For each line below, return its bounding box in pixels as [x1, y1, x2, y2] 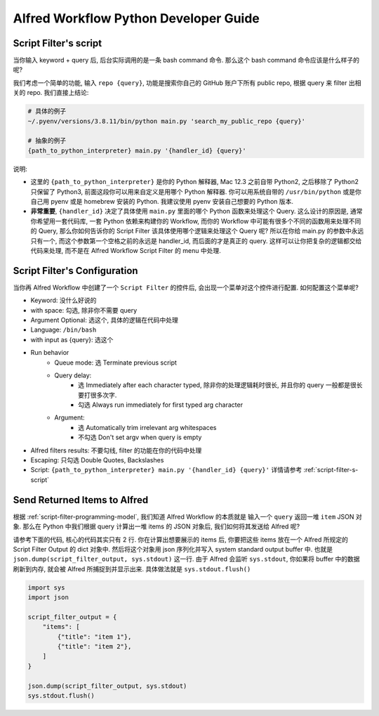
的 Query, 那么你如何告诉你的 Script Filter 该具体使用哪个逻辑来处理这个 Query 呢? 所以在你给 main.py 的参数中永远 [30, 227, 364, 235]
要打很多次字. [78, 391, 117, 399]
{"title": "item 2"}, [57, 643, 132, 651]
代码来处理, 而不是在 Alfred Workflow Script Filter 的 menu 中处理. [30, 246, 221, 254]
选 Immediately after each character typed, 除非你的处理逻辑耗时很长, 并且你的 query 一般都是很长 [78, 381, 363, 389]
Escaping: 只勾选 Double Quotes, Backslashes [30, 456, 164, 464]
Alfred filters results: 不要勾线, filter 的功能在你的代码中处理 [30, 446, 202, 455]
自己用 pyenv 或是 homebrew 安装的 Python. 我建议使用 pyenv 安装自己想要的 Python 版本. [30, 197, 294, 205]
